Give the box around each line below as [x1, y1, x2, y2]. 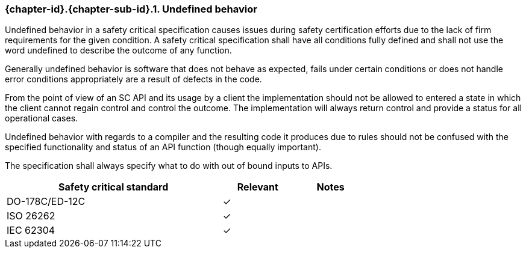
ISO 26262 [7, 210, 55, 222]
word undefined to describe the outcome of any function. [5, 45, 232, 56]
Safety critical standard [58, 181, 169, 194]
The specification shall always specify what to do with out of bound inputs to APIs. [5, 160, 333, 171]
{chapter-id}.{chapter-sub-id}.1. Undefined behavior [5, 3, 257, 15]
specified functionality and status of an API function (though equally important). [5, 142, 321, 153]
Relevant [237, 181, 278, 194]
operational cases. [5, 113, 78, 124]
